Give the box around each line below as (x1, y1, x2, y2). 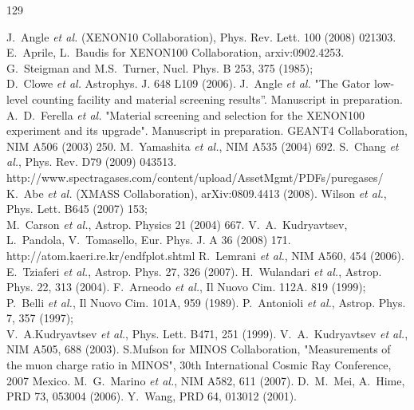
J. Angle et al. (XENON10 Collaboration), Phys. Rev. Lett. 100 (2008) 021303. (6, 28, 396, 45)
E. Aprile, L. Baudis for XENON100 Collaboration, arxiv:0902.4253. (6, 44, 345, 61)
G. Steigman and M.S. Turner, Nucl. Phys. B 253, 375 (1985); (6, 59, 313, 76)
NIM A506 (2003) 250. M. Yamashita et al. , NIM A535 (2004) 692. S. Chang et (6, 137, 399, 154)
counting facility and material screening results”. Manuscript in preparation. (31, 90, 403, 107)
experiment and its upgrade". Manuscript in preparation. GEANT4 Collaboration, (6, 122, 408, 139)
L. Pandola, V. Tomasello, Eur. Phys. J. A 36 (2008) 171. (6, 231, 291, 248)
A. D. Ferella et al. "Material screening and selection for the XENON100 (6, 106, 365, 123)
